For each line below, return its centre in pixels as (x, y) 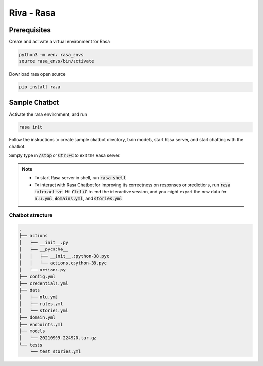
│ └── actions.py (42, 270)
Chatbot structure (31, 215)
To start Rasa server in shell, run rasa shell (80, 178)
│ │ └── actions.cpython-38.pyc (63, 263)
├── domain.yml (37, 318)
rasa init (31, 127)
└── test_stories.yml (55, 352)
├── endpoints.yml (41, 324)
